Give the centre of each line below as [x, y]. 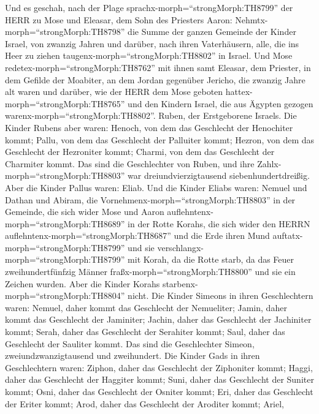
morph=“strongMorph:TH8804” [65, 295]
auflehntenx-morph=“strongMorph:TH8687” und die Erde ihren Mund [137, 235]
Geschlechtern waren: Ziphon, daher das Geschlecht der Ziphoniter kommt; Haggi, [159, 367]
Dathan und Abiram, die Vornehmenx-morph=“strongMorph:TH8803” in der [150, 199]
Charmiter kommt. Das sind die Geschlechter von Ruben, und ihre [130, 163]
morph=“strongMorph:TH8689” [65, 223]
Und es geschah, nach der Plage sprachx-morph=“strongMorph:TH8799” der [149, 7]
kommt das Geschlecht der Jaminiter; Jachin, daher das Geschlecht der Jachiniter [158, 319]
